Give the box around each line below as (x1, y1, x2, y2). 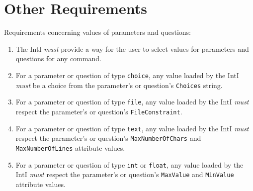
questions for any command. (15, 53, 101, 64)
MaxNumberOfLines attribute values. (15, 142, 125, 153)
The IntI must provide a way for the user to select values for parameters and (15, 43, 249, 54)
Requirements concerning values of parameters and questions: (4, 27, 191, 37)
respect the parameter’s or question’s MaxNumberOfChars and (15, 133, 201, 143)
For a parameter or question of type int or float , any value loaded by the (15, 159, 244, 170)
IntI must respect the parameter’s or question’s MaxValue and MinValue (15, 169, 234, 180)
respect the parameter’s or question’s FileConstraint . (15, 106, 182, 116)
